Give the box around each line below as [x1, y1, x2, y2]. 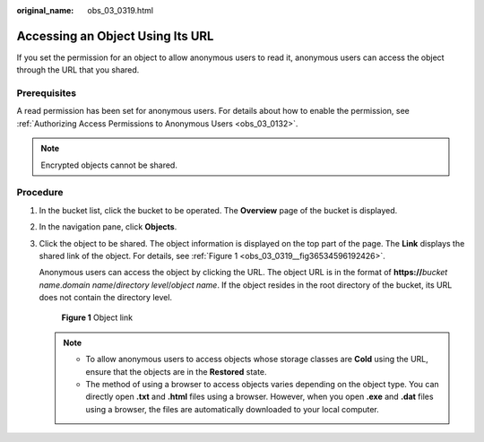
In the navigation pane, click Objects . [39, 221, 177, 232]
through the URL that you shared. [16, 65, 140, 75]
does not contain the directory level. [39, 292, 173, 303]
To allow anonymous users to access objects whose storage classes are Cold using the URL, [85, 354, 429, 365]
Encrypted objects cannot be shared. [40, 160, 178, 170]
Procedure [16, 186, 64, 199]
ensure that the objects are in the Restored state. [85, 366, 268, 377]
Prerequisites [16, 87, 76, 100]
